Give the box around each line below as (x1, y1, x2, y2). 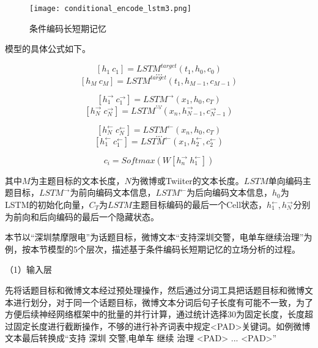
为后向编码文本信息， (186, 186, 272, 199)
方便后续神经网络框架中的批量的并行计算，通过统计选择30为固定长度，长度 (5, 308, 305, 320)
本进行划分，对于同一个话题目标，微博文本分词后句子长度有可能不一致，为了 (5, 295, 313, 308)
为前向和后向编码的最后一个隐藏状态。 (5, 210, 159, 223)
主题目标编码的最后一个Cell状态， (131, 198, 267, 211)
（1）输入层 (5, 263, 52, 276)
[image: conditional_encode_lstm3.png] (29, 4, 191, 13)
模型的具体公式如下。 (5, 42, 91, 55)
